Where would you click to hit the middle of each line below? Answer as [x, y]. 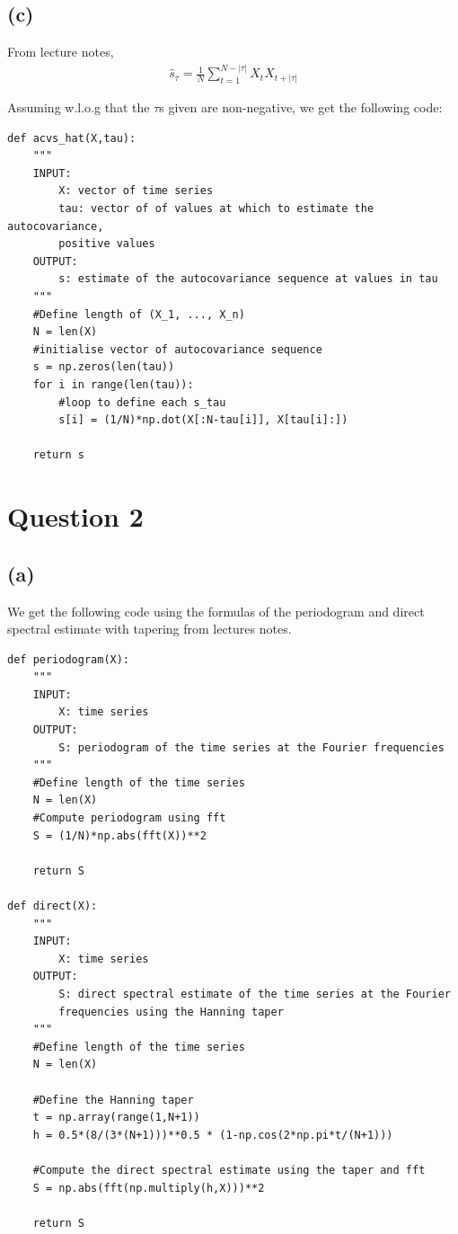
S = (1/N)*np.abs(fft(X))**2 [119, 835]
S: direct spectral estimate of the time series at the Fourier [255, 994]
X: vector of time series [136, 191]
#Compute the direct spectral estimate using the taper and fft [229, 1170]
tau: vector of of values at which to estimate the [216, 209]
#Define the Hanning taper [113, 1100]
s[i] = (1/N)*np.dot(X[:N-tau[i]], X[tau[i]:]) [203, 420]
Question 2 [75, 516]
